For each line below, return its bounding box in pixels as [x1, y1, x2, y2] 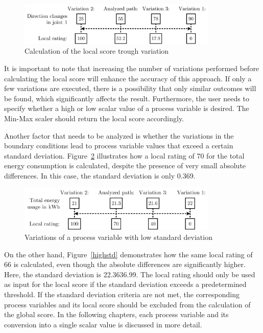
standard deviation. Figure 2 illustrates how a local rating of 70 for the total [4, 150, 245, 161]
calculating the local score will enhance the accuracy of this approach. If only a [4, 73, 252, 83]
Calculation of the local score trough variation [25, 46, 169, 56]
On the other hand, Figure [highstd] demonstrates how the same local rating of [4, 249, 253, 259]
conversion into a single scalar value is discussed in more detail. [4, 319, 202, 329]
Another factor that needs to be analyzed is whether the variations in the [4, 130, 234, 141]
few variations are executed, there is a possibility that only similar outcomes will [4, 83, 256, 94]
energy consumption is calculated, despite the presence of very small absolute [4, 160, 246, 171]
